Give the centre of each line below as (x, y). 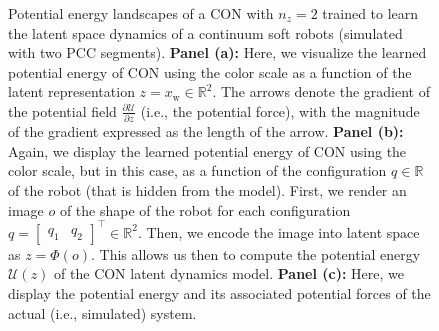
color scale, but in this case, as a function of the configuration (197, 170)
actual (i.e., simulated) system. (102, 312)
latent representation (71, 91)
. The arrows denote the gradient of (321, 91)
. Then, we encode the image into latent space (278, 231)
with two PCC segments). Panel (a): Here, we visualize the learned (217, 52)
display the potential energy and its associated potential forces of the (219, 292)
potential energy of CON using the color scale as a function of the (210, 71)
